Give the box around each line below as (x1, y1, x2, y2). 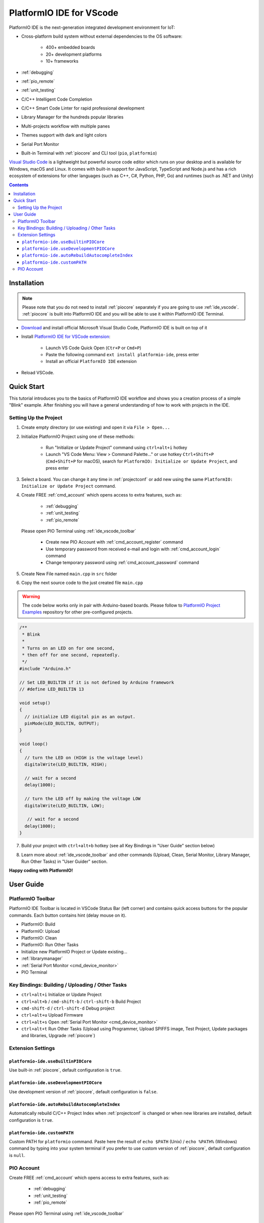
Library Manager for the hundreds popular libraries (21, 114, 124, 120)
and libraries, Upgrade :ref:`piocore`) (21, 1033, 95, 1039)
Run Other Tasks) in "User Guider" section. (21, 859, 108, 864)
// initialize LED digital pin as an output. (24, 714, 135, 719)
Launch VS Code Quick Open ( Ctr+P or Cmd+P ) (45, 345, 142, 351)
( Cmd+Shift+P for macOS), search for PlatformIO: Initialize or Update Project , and (45, 458, 238, 464)
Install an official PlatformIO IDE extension (45, 359, 137, 364)
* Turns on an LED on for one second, (22, 645, 115, 651)
